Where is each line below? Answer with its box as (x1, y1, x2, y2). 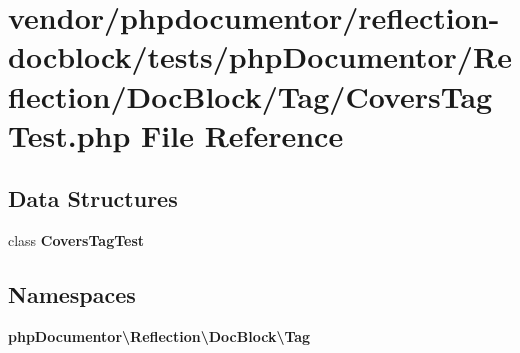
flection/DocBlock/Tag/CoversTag (8, 75, 493, 116)
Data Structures (8, 183, 178, 214)
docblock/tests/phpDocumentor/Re (8, 36, 512, 77)
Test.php (8, 114, 131, 155)
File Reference (141, 114, 344, 155)
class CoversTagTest (8, 230, 145, 251)
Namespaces (8, 279, 136, 310)
